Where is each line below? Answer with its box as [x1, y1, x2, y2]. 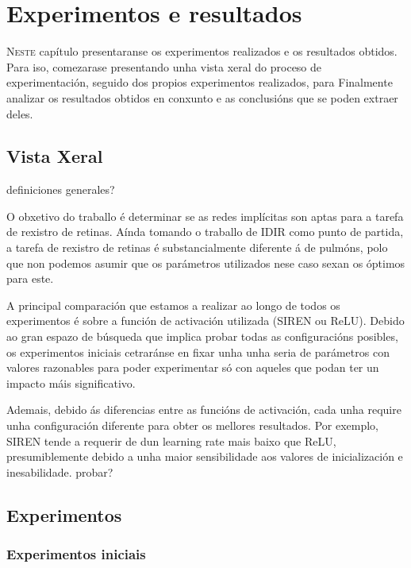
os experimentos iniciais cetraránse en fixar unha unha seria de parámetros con [6, 343, 390, 360]
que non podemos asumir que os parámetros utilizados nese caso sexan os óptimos [6, 254, 405, 271]
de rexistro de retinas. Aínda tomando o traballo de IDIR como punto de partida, [6, 223, 404, 240]
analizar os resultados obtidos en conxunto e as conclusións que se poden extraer [6, 89, 398, 106]
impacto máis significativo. [6, 374, 136, 391]
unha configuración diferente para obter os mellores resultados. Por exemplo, [6, 417, 379, 434]
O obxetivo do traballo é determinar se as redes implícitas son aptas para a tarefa [6, 207, 404, 224]
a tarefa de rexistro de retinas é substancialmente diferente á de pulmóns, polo [6, 239, 388, 256]
